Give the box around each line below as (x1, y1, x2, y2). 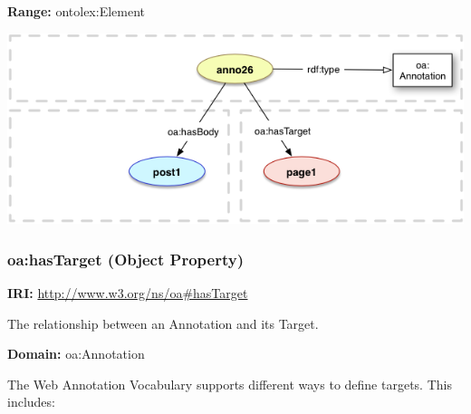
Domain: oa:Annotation (7, 344, 145, 363)
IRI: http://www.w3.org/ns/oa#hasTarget (7, 284, 248, 302)
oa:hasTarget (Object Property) (7, 247, 244, 270)
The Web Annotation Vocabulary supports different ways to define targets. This (7, 374, 452, 393)
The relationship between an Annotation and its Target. (7, 313, 319, 332)
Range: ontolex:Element (7, 2, 145, 20)
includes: (7, 392, 55, 411)
